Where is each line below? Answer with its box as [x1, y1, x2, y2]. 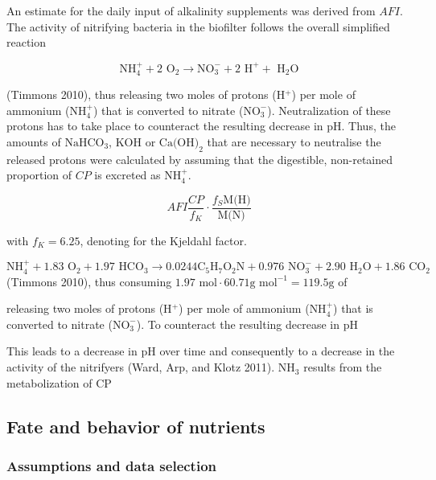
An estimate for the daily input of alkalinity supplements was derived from [6, 2, 376, 18]
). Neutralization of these [267, 101, 391, 118]
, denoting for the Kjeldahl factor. [80, 232, 247, 248]
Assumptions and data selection [6, 455, 217, 475]
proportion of [6, 166, 72, 183]
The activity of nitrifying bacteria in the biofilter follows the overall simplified [6, 18, 390, 35]
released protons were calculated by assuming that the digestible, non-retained [6, 150, 393, 167]
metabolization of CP [6, 374, 112, 391]
